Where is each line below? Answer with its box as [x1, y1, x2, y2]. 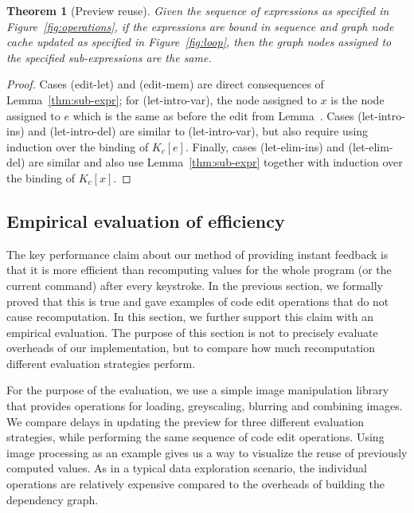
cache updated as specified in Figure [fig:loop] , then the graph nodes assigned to [6, 33, 392, 50]
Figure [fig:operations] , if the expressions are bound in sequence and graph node [6, 18, 394, 34]
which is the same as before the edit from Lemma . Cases [72, 107, 354, 123]
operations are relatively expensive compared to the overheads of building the [6, 476, 385, 492]
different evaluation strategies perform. [6, 354, 196, 371]
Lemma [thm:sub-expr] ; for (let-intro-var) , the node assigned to [6, 91, 317, 108]
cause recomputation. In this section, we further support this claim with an [6, 308, 373, 325]
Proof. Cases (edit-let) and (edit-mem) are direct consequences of [6, 76, 324, 92]
